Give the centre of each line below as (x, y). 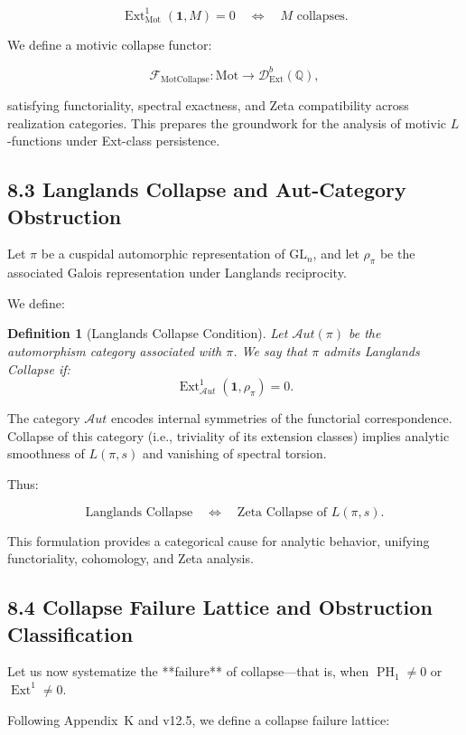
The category (44, 418)
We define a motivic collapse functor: (110, 44)
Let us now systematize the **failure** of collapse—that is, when (188, 671)
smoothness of (46, 453)
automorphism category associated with (115, 351)
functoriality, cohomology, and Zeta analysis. (130, 558)
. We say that (270, 351)
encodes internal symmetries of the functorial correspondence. (281, 418)
